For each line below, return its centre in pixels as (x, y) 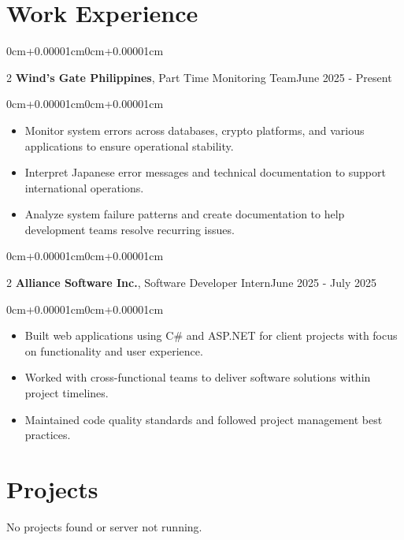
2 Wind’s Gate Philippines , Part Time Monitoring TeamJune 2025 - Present (199, 77)
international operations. (84, 187)
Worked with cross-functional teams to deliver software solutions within (198, 377)
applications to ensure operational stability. (129, 145)
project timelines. (67, 393)
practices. (48, 435)
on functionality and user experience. (114, 350)
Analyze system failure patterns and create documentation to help (185, 214)
